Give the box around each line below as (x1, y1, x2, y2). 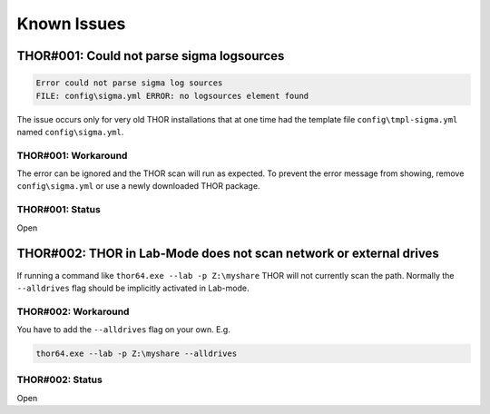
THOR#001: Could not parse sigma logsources (16, 48, 285, 64)
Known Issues (16, 14, 126, 34)
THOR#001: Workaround (16, 149, 128, 162)
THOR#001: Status (16, 203, 102, 216)
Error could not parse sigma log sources (35, 78, 223, 88)
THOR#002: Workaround (16, 305, 130, 318)
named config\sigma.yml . (16, 126, 124, 137)
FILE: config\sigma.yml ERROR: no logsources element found (35, 91, 309, 101)
